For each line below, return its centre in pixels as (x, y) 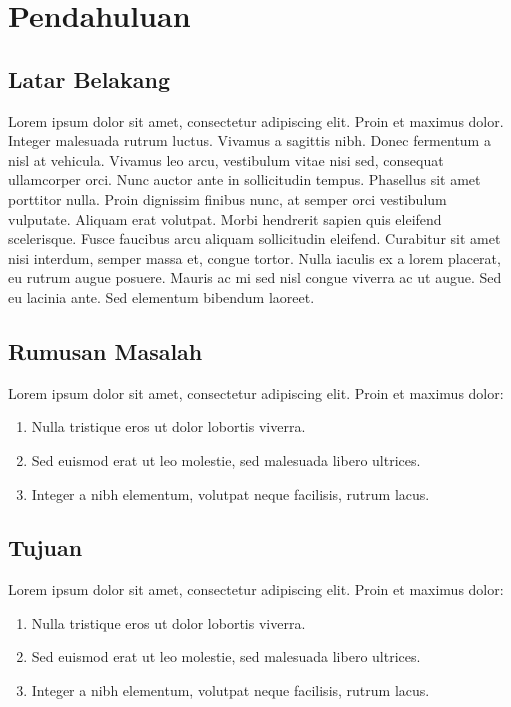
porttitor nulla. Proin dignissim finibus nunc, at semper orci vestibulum (227, 198)
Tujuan (45, 547)
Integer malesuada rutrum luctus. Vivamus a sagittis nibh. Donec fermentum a (249, 140)
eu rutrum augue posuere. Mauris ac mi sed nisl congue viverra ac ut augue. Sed (255, 277)
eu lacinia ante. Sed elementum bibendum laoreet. (161, 296)
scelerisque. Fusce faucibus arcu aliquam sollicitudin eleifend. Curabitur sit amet (254, 238)
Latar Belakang (89, 78)
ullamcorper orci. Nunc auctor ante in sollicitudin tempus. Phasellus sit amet (244, 179)
